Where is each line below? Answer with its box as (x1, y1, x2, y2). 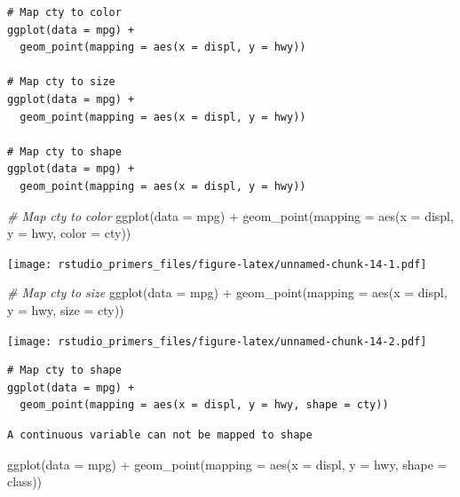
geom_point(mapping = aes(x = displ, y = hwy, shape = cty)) (20, 398, 389, 412)
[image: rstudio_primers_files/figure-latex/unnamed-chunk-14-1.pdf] (7, 257, 427, 271)
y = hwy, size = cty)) (7, 300, 124, 319)
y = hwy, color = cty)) (7, 224, 131, 242)
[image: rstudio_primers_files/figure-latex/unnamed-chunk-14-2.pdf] (7, 335, 427, 348)
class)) (7, 472, 43, 491)
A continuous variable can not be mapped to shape (7, 429, 313, 441)
